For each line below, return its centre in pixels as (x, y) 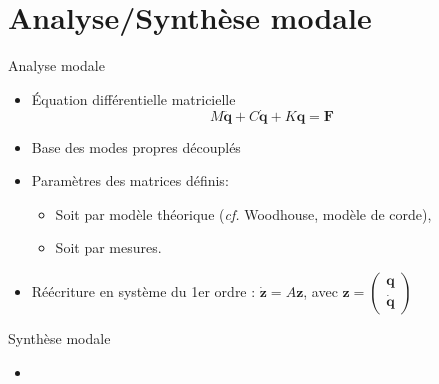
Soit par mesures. (108, 247)
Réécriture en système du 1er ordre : (143, 290)
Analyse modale (56, 65)
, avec (320, 290)
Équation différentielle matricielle (133, 98)
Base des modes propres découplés (136, 146)
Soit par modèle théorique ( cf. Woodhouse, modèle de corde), (243, 213)
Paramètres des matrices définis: (130, 180)
